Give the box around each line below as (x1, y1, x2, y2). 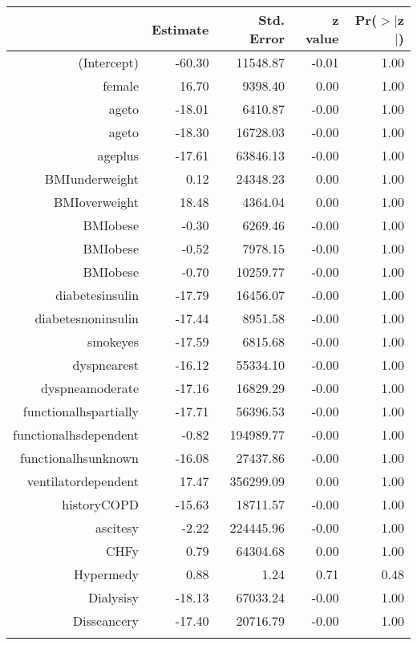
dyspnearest (72, 355, 140, 374)
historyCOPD (62, 495, 140, 513)
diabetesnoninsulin (34, 309, 140, 327)
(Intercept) (78, 53, 140, 71)
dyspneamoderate (41, 379, 140, 397)
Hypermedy (74, 565, 140, 583)
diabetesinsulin (55, 286, 140, 304)
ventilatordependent (26, 472, 140, 490)
